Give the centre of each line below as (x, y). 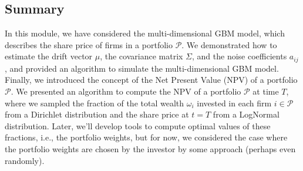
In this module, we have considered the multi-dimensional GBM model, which (145, 33)
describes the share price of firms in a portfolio (89, 44)
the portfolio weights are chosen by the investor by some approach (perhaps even (150, 149)
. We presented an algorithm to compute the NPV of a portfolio (126, 91)
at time (266, 91)
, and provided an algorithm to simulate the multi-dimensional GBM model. (142, 68)
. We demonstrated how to (229, 44)
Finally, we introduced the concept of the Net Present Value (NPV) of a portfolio (151, 80)
